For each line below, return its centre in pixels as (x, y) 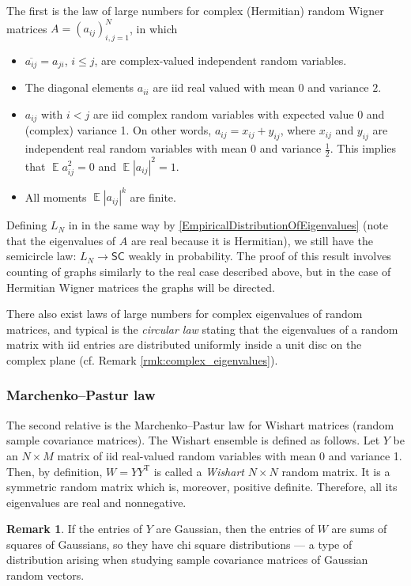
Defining (27, 225)
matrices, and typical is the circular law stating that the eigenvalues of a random (202, 329)
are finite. (153, 197)
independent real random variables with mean (136, 148)
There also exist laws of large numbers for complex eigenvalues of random (185, 314)
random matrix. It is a (336, 471)
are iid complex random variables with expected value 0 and (239, 113)
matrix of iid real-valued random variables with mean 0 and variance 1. (230, 455)
